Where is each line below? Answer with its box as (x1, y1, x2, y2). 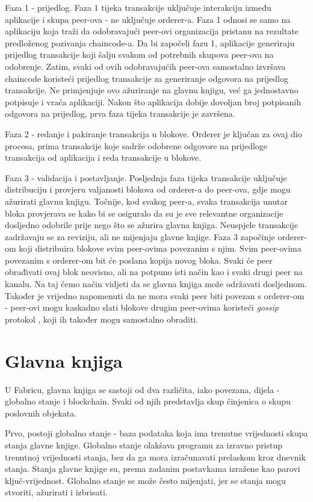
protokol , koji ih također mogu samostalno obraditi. (5, 312, 199, 325)
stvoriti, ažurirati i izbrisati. (5, 486, 108, 498)
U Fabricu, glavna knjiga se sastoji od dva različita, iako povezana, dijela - (5, 383, 280, 395)
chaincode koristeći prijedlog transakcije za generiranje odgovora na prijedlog (5, 72, 289, 84)
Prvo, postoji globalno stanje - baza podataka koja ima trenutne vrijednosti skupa (5, 427, 308, 439)
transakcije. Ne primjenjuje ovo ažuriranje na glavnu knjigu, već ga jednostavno (5, 84, 299, 96)
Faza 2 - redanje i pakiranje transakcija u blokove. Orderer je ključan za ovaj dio (5, 127, 302, 140)
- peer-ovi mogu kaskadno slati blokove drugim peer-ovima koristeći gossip (5, 301, 279, 314)
